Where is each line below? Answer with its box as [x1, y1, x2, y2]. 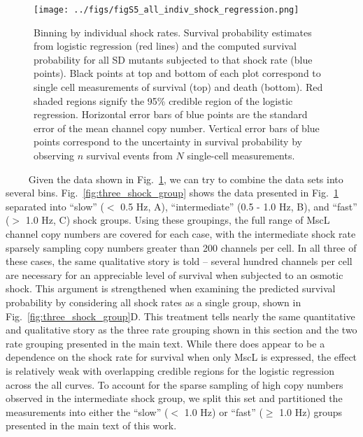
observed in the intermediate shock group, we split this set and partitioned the [6, 391, 343, 406]
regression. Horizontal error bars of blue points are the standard [34, 107, 308, 122]
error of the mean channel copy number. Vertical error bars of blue [34, 120, 320, 135]
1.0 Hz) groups [279, 404, 343, 419]
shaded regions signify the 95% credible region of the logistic [34, 93, 293, 108]
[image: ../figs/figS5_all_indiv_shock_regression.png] [34, 5, 299, 15]
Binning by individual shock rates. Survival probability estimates [34, 24, 312, 39]
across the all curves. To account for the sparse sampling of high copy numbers [6, 377, 343, 392]
